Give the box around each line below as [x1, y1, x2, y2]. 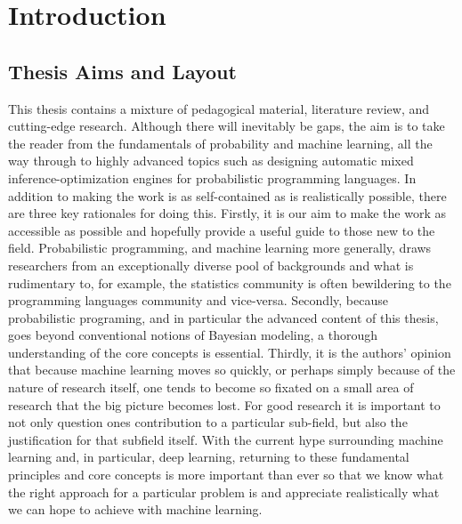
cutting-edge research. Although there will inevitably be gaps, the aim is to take [8, 117, 445, 135]
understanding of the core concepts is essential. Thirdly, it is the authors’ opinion [8, 343, 451, 361]
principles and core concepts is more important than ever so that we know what [8, 465, 444, 484]
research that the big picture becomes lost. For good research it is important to [8, 395, 441, 414]
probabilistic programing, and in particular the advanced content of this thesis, [8, 308, 439, 326]
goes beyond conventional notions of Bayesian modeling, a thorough [8, 326, 378, 344]
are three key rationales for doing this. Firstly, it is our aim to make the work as [8, 204, 447, 222]
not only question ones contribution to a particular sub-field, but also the [8, 413, 408, 431]
